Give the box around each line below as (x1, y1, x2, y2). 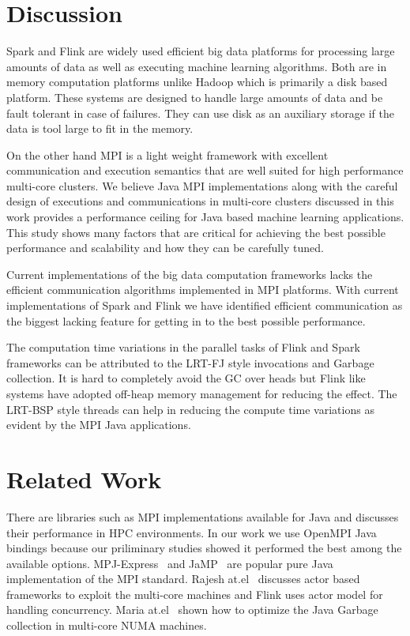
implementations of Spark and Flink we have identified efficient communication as (6, 297, 403, 314)
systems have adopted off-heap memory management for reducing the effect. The (6, 386, 397, 401)
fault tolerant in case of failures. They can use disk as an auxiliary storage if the (6, 104, 395, 121)
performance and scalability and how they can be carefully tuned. (6, 239, 324, 256)
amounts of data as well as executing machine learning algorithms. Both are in (6, 58, 387, 74)
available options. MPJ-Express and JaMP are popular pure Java (6, 555, 333, 571)
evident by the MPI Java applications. (6, 416, 191, 433)
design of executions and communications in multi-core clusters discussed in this (6, 193, 394, 209)
